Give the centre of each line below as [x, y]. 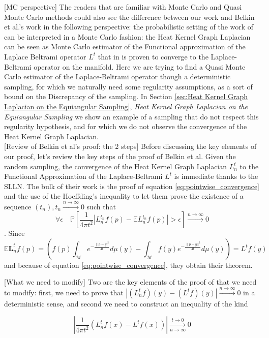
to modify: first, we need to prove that [64, 292]
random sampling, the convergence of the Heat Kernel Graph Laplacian [116, 166]
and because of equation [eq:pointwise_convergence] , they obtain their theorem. [128, 265]
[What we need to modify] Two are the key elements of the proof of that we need [130, 282]
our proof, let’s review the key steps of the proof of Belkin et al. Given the [120, 156]
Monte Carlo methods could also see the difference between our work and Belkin [129, 17]
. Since [14, 233]
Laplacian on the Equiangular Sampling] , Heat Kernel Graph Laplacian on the [126, 106]
